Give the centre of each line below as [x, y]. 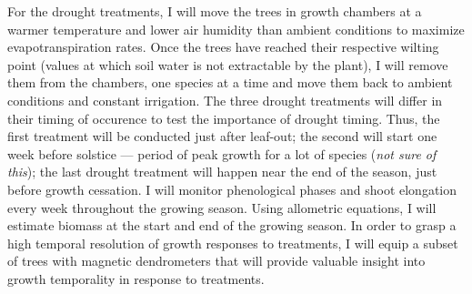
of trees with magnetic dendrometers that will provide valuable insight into [216, 261]
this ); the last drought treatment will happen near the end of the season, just [222, 172]
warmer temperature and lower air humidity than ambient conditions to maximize [236, 29]
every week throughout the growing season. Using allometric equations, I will [222, 207]
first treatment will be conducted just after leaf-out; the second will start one [222, 136]
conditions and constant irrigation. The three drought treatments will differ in [225, 100]
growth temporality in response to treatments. [136, 278]
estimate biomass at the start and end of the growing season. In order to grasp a [232, 225]
